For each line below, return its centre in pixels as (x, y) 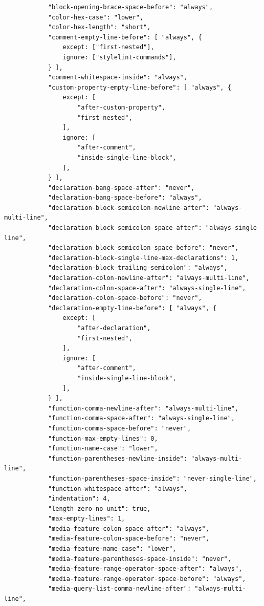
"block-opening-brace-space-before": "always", (130, 7)
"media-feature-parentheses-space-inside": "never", (139, 559)
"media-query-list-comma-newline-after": (119, 589)
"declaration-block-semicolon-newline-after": (128, 208)
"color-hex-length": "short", (99, 27)
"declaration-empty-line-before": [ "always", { (132, 308)
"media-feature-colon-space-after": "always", (128, 528)
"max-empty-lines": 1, (86, 519)
